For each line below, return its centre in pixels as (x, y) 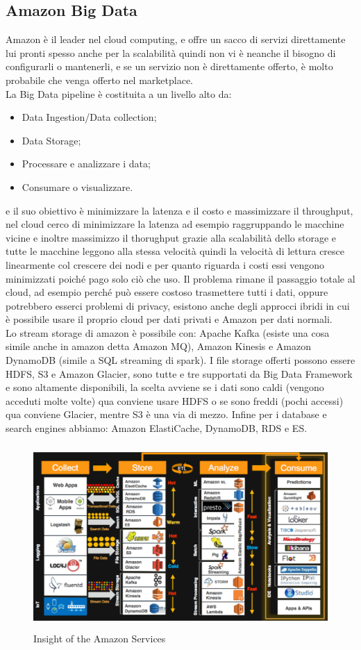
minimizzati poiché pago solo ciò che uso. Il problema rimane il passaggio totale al (180, 278)
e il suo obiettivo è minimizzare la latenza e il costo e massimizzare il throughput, (179, 210)
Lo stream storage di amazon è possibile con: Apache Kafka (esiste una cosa (168, 332)
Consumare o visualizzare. (77, 186)
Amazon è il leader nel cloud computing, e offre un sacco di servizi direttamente (176, 39)
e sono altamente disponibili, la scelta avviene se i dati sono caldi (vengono (165, 387)
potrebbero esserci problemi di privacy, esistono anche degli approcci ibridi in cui (178, 305)
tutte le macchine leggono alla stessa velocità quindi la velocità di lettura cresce (175, 251)
